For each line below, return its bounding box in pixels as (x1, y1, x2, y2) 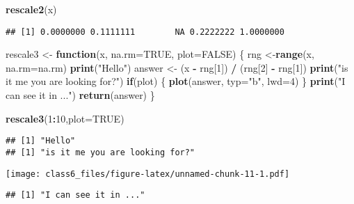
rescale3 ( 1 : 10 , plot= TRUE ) (6, 111, 124, 125)
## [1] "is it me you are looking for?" (6, 147, 195, 157)
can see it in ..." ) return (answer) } (6, 88, 155, 102)
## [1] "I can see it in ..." (6, 190, 145, 201)
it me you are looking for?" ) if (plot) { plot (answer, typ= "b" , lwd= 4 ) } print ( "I (6, 74, 346, 88)
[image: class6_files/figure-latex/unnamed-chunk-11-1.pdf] (6, 168, 290, 179)
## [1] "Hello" (6, 136, 76, 146)
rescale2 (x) (6, 2, 57, 16)
